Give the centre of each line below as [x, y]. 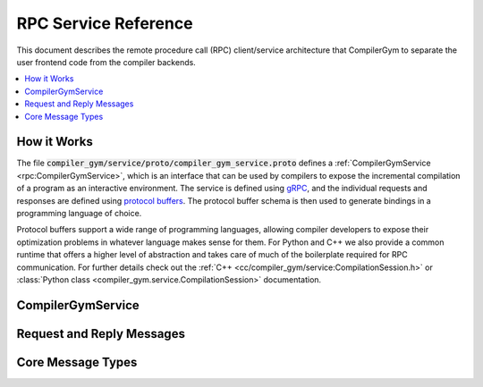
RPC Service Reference [105, 23]
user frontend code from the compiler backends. [106, 62]
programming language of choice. [79, 213]
